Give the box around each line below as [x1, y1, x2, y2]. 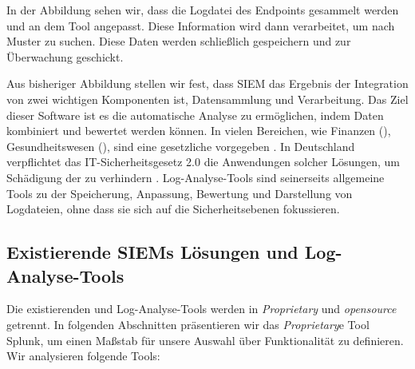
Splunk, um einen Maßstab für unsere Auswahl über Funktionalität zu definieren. [6, 331, 404, 348]
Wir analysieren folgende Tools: [6, 347, 160, 364]
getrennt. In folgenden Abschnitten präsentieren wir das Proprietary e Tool [6, 315, 370, 332]
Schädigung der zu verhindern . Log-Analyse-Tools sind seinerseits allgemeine [6, 169, 385, 185]
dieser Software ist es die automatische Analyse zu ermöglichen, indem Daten [6, 106, 384, 123]
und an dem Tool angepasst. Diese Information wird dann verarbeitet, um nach [6, 17, 395, 34]
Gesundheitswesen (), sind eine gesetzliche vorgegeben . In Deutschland [6, 137, 355, 154]
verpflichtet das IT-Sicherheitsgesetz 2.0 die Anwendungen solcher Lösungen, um [6, 153, 401, 170]
